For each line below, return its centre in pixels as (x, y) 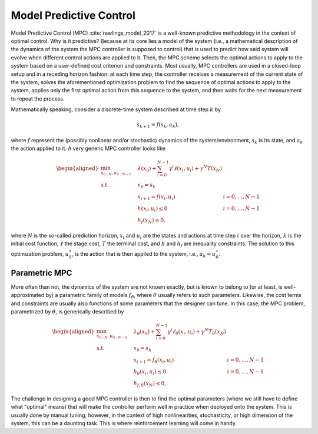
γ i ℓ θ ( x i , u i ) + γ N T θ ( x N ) (197, 332)
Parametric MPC (42, 273)
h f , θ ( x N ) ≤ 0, (150, 384)
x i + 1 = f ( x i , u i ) (156, 197)
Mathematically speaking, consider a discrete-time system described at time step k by (116, 109)
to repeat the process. (38, 99)
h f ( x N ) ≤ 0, (152, 221)
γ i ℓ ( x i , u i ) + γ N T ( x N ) (195, 169)
